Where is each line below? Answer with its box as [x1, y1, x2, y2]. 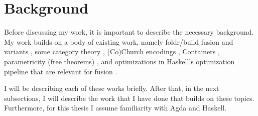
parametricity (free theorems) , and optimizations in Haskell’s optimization [4, 56, 235, 66]
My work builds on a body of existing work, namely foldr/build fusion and [4, 36, 233, 47]
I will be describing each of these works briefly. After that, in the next [4, 83, 219, 93]
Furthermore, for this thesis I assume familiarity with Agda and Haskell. [4, 102, 227, 113]
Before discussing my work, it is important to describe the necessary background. [4, 27, 254, 37]
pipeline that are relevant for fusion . [4, 66, 117, 76]
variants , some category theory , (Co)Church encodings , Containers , [4, 46, 220, 57]
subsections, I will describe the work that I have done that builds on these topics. [4, 92, 254, 103]
